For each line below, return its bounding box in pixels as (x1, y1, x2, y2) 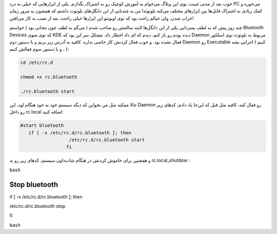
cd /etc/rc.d (20, 60, 53, 66)
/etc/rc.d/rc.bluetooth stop (9, 203, 66, 209)
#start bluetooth (20, 123, 64, 128)
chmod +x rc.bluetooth (20, 74, 77, 80)
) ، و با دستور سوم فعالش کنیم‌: (9, 46, 69, 52)
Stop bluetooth (9, 180, 58, 189)
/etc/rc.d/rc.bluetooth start (69, 137, 145, 143)
